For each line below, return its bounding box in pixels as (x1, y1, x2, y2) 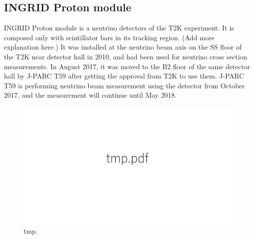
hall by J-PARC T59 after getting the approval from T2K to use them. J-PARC (4, 71, 244, 81)
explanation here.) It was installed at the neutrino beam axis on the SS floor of (4, 42, 242, 52)
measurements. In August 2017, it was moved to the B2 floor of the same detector (4, 61, 250, 71)
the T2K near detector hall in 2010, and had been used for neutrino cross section (4, 51, 247, 61)
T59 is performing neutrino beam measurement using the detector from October (4, 80, 245, 90)
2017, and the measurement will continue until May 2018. (4, 90, 177, 100)
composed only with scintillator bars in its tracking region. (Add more (4, 32, 215, 42)
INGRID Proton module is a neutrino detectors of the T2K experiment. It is (4, 23, 234, 33)
